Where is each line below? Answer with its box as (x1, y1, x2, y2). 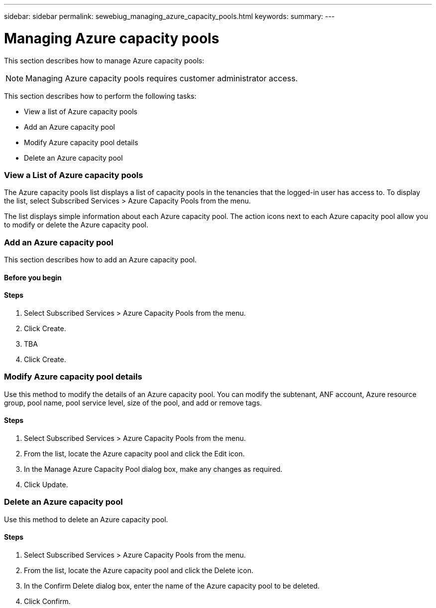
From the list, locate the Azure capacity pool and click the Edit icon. (24, 449, 245, 458)
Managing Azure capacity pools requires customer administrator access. (25, 73, 298, 83)
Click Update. (24, 480, 68, 489)
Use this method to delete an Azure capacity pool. (4, 515, 168, 524)
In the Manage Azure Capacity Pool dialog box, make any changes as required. (24, 464, 283, 473)
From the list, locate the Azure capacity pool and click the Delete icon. (24, 566, 254, 575)
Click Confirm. (24, 597, 71, 606)
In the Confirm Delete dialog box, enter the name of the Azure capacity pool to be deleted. (24, 581, 320, 590)
